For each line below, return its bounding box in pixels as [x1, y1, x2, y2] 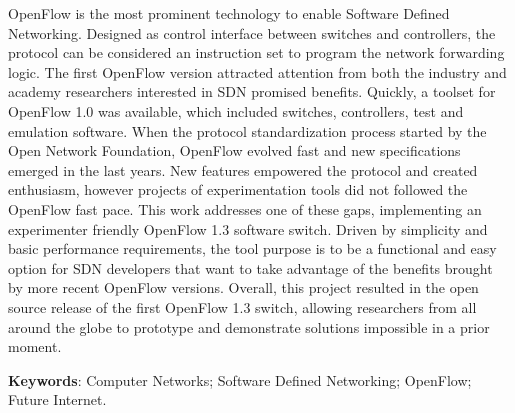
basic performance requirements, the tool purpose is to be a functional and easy [8, 238, 497, 259]
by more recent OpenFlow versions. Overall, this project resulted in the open [8, 277, 479, 298]
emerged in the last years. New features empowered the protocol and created [8, 159, 478, 180]
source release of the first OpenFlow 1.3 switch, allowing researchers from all [8, 296, 477, 317]
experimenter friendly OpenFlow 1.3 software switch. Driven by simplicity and [8, 218, 488, 239]
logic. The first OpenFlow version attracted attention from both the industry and [8, 61, 507, 82]
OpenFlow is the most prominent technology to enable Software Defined [8, 3, 450, 23]
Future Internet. [8, 389, 107, 410]
